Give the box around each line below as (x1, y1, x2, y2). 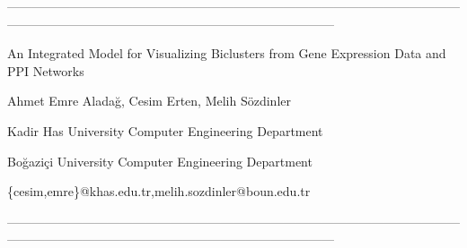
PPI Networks (7, 61, 84, 80)
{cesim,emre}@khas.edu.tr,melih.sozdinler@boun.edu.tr (7, 182, 311, 201)
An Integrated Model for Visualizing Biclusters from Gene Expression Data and (7, 44, 446, 63)
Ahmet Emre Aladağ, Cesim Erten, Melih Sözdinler (7, 91, 291, 110)
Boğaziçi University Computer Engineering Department (7, 151, 313, 170)
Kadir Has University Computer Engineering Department (7, 121, 323, 140)
